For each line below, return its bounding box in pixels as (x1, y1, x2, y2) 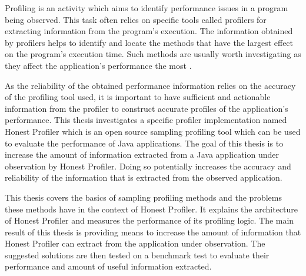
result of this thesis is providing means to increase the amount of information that (5, 225, 301, 238)
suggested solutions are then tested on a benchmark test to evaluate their (5, 248, 270, 261)
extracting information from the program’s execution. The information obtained (5, 25, 293, 37)
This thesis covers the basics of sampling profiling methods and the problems (5, 191, 282, 203)
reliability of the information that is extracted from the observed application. (5, 171, 282, 184)
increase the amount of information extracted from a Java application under (5, 148, 279, 161)
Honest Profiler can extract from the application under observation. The (5, 237, 265, 250)
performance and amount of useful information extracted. (5, 260, 212, 272)
